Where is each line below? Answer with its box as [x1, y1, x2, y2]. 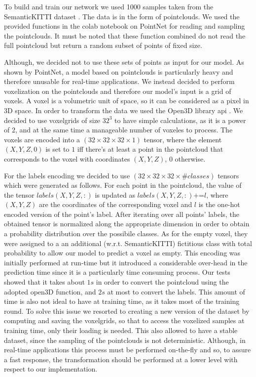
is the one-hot [198, 199, 240, 209]
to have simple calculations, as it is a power [114, 115, 246, 125]
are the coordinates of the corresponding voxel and [38, 199, 192, 209]
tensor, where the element [144, 134, 222, 144]
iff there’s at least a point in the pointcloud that [77, 144, 223, 154]
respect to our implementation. [4, 364, 98, 374]
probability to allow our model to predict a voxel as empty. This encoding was [4, 248, 241, 258]
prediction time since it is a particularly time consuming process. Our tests [4, 267, 230, 277]
